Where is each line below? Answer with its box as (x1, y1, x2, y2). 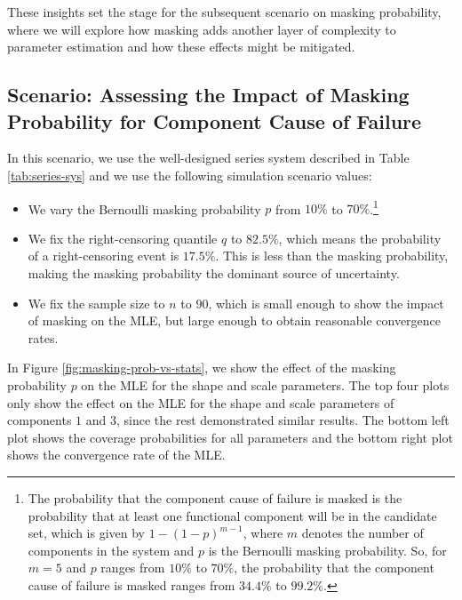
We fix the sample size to (28, 293, 165, 312)
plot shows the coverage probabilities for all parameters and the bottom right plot (7, 428, 453, 446)
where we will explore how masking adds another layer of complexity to (7, 20, 396, 38)
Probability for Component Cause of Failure (7, 107, 422, 134)
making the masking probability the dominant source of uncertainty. (28, 264, 400, 282)
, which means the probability (278, 228, 442, 247)
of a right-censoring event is (28, 246, 179, 265)
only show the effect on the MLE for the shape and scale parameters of (7, 393, 394, 412)
